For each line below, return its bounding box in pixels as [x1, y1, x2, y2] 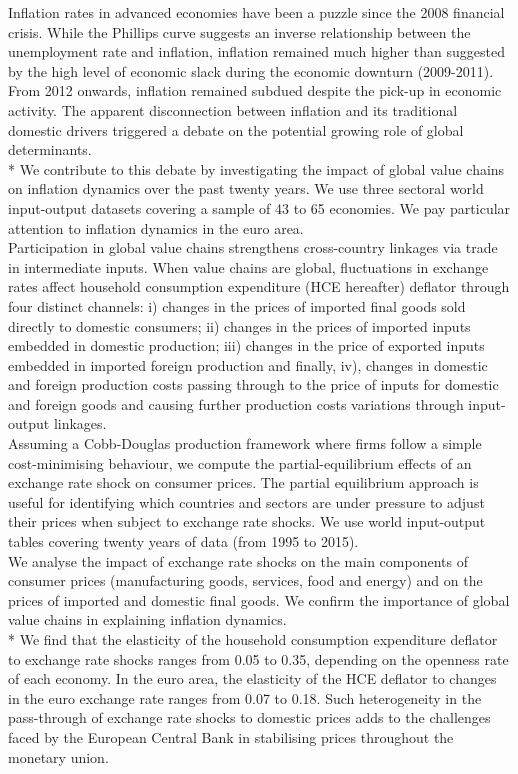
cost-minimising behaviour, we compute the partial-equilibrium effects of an [8, 452, 472, 473]
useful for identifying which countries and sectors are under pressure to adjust [8, 491, 485, 512]
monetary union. [8, 746, 109, 767]
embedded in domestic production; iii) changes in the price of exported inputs [8, 335, 485, 356]
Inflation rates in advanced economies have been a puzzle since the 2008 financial [8, 2, 505, 22]
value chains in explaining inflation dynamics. [8, 609, 287, 630]
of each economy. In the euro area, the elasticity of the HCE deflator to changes [8, 668, 497, 689]
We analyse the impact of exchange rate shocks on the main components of [8, 550, 468, 571]
